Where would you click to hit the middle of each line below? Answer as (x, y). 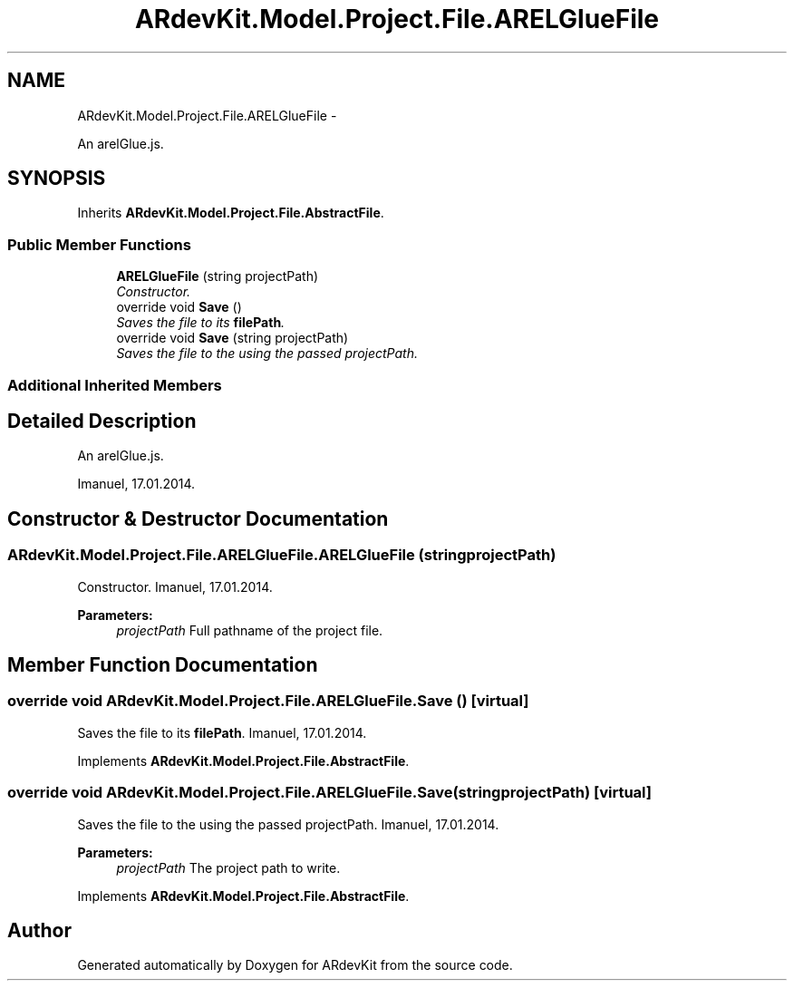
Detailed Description (102, 421)
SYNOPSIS (57, 179)
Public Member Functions (99, 244)
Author (39, 931)
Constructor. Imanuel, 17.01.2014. (175, 586)
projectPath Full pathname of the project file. (250, 630)
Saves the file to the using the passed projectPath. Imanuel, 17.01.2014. (288, 824)
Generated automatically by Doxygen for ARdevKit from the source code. (295, 965)
